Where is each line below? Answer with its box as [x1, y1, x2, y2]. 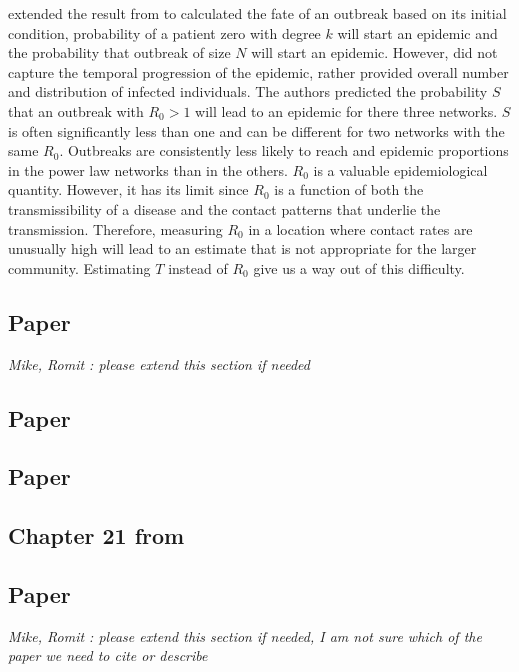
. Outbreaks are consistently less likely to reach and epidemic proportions [59, 140, 509, 161]
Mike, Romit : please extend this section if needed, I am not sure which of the [8, 625, 482, 646]
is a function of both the [274, 179, 424, 200]
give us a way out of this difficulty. [253, 257, 465, 278]
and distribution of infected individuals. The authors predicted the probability [8, 81, 488, 102]
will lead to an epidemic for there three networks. [195, 100, 498, 121]
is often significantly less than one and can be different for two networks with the [8, 120, 505, 141]
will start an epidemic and [337, 22, 498, 43]
